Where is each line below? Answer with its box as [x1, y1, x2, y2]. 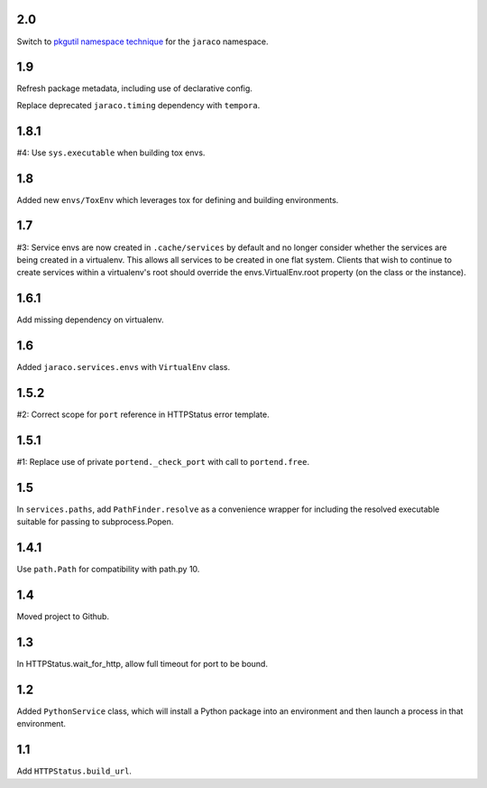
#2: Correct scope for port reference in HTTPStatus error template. [16, 409, 270, 420]
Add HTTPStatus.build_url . [16, 765, 133, 776]
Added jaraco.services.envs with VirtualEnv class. [16, 362, 230, 373]
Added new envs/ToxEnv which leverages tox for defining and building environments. [16, 194, 339, 205]
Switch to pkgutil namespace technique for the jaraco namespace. [16, 36, 270, 47]
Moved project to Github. [16, 611, 110, 622]
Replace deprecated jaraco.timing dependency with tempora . [16, 99, 261, 110]
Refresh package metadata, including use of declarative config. [16, 83, 253, 94]
